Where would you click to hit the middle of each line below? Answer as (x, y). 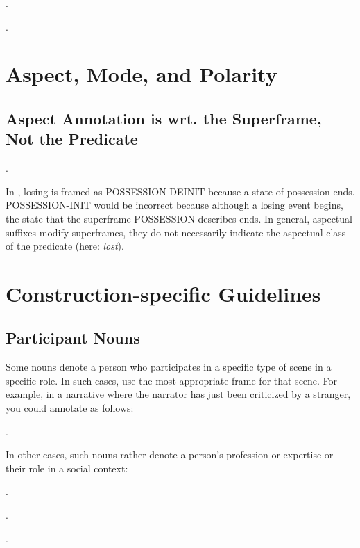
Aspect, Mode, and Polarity (142, 74)
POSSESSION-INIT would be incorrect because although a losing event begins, (174, 205)
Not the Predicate (72, 139)
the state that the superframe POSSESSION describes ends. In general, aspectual (179, 218)
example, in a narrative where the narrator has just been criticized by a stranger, (178, 394)
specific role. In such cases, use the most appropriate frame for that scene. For (172, 380)
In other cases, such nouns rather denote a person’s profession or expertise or (170, 454)
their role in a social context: (67, 468)
